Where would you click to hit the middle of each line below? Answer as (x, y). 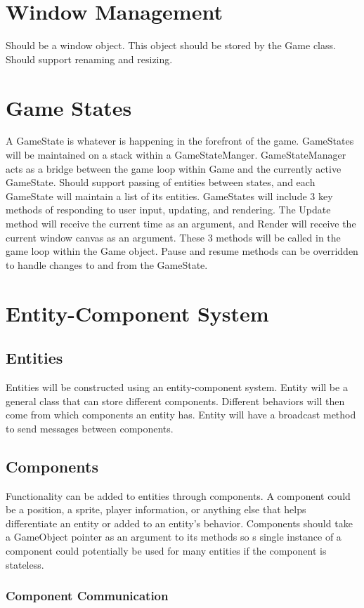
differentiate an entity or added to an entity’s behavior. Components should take (179, 523)
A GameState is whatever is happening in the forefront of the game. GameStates (180, 141)
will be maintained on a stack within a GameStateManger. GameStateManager (176, 155)
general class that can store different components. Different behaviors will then (175, 401)
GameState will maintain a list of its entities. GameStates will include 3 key (169, 196)
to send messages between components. (90, 428)
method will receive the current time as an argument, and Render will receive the (181, 223)
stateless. (25, 564)
